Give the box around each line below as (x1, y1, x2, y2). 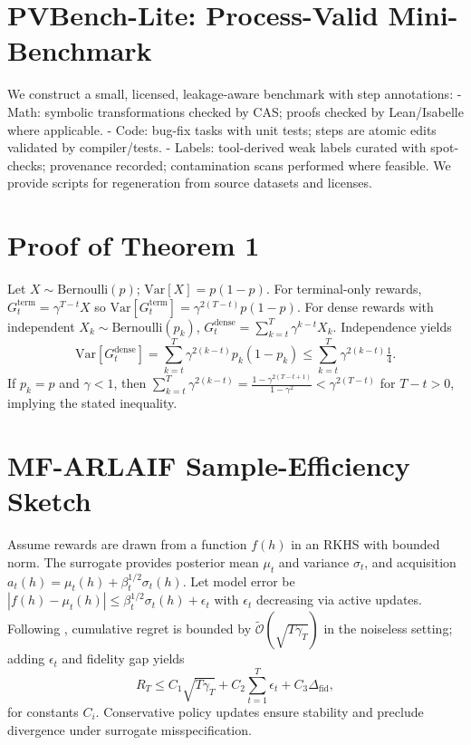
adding (7, 649, 45, 668)
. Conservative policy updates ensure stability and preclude (95, 702, 424, 721)
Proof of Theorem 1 (7, 227, 260, 264)
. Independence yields (332, 316, 452, 335)
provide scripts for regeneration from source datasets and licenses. (7, 173, 372, 192)
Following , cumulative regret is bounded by (7, 619, 252, 638)
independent (7, 316, 75, 335)
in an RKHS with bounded (291, 535, 440, 554)
